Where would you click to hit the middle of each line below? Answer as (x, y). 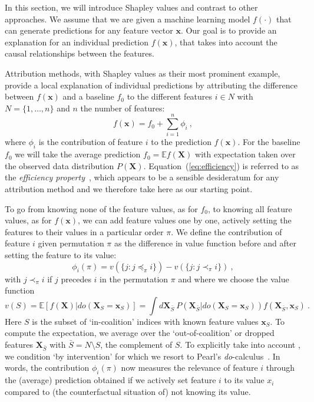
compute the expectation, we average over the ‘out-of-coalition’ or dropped (140, 333)
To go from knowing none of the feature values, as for (101, 208)
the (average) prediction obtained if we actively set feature (110, 380)
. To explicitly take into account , (240, 344)
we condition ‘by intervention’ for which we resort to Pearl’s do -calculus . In (143, 356)
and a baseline (88, 96)
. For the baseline (269, 142)
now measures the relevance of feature (189, 368)
